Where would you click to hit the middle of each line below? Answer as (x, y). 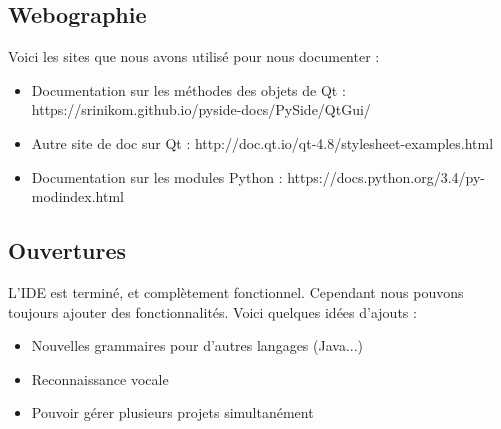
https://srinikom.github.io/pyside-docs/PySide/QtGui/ (201, 109)
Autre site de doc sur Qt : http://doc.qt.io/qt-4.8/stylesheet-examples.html (262, 142)
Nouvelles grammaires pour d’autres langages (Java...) (197, 345)
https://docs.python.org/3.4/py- (386, 176)
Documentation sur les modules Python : (157, 176)
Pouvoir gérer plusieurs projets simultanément (172, 412)
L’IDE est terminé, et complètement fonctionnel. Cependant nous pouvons (236, 291)
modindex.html (77, 196)
